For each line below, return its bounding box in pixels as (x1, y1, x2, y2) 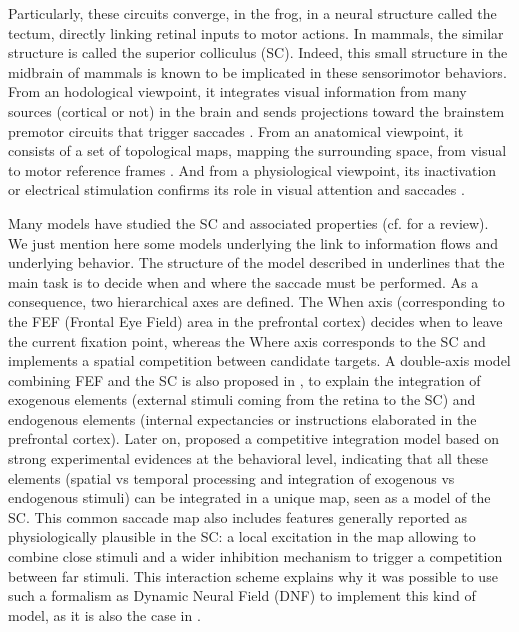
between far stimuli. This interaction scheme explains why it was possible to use (8, 565, 498, 586)
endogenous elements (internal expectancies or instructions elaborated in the (8, 408, 477, 429)
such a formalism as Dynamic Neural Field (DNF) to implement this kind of (8, 585, 476, 606)
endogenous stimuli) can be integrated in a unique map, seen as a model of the (8, 487, 491, 508)
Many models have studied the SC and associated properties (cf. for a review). (8, 212, 489, 233)
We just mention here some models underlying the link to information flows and (8, 232, 499, 253)
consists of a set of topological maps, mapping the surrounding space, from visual (8, 140, 507, 161)
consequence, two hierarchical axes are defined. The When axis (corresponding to (8, 291, 505, 312)
